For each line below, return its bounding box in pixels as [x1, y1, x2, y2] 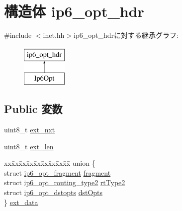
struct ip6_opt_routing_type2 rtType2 [4, 177, 125, 188]
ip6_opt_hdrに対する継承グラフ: [74, 30, 179, 40]
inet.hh [43, 30, 65, 40]
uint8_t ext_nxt [4, 124, 55, 135]
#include [4, 30, 32, 40]
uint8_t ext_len [4, 141, 54, 151]
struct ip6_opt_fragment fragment [4, 167, 111, 178]
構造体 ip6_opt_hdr [4, 1, 144, 21]
